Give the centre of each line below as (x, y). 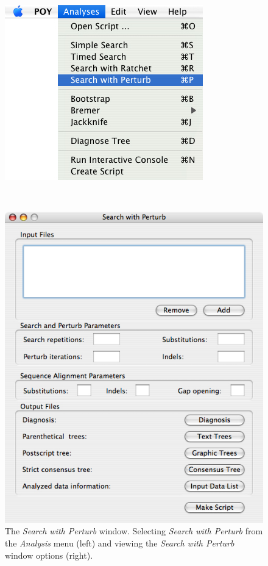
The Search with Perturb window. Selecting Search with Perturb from (134, 531)
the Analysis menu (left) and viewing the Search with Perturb (120, 543)
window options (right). (49, 555)
